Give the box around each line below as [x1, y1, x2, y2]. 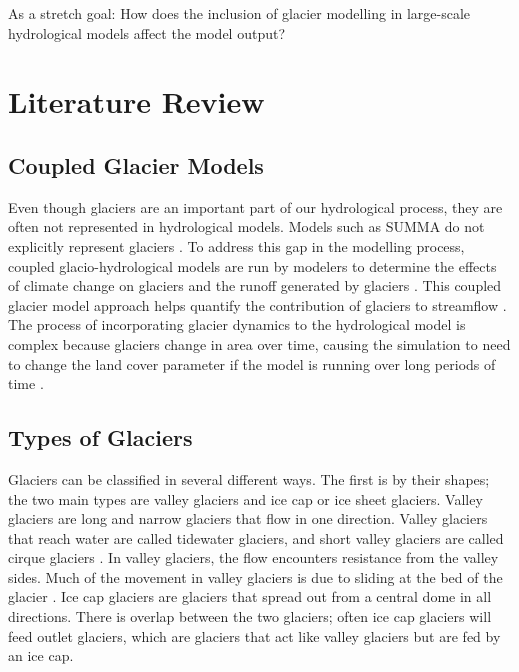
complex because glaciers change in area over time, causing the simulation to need [8, 333, 511, 354]
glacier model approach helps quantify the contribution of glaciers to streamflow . [8, 294, 507, 315]
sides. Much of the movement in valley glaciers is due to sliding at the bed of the [8, 566, 503, 587]
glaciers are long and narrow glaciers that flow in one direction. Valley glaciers [8, 508, 488, 529]
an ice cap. [8, 645, 74, 666]
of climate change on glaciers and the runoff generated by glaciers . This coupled [8, 275, 502, 296]
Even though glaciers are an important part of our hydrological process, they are [8, 196, 503, 217]
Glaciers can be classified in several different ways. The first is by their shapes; [8, 468, 490, 489]
